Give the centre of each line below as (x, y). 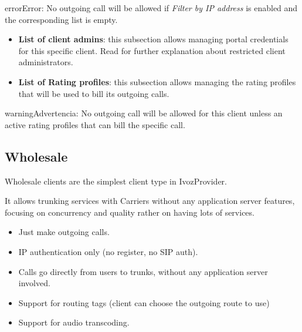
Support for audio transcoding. (74, 322)
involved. (34, 283)
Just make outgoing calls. (64, 232)
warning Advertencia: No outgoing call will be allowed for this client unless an (144, 113)
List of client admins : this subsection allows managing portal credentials (153, 39)
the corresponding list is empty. (61, 19)
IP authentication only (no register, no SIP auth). (108, 251)
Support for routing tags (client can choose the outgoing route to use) (144, 302)
